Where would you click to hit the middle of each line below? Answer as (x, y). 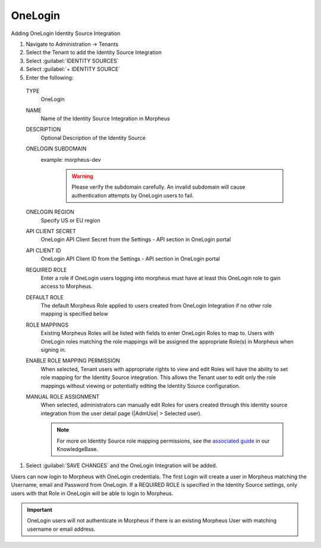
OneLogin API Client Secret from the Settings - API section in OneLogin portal (136, 239)
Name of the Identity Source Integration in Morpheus (106, 118)
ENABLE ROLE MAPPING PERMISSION (73, 361)
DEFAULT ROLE (45, 297)
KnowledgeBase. (77, 449)
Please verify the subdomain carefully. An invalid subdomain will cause (158, 187)
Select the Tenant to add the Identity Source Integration (94, 52)
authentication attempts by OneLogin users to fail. (133, 195)
